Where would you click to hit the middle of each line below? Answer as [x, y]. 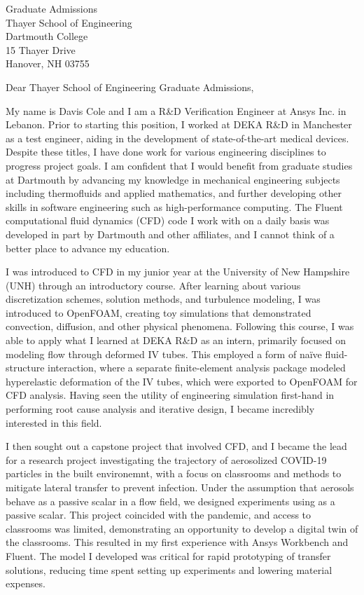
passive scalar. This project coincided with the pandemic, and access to [159, 515]
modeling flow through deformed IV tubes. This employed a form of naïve [164, 354]
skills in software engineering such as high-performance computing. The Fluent [174, 206]
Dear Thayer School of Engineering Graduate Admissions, [130, 87]
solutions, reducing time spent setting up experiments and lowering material [169, 569]
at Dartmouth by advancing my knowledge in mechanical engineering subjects [173, 179]
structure [25, 368]
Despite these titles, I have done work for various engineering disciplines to [166, 152]
